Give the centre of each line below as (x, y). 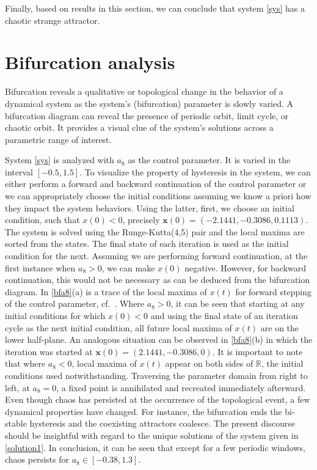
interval (19, 171)
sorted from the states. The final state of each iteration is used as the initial (147, 244)
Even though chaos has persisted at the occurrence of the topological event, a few (158, 399)
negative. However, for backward (246, 267)
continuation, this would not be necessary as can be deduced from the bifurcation (157, 280)
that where (25, 363)
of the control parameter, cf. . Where (75, 303)
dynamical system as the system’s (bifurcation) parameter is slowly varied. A (149, 103)
